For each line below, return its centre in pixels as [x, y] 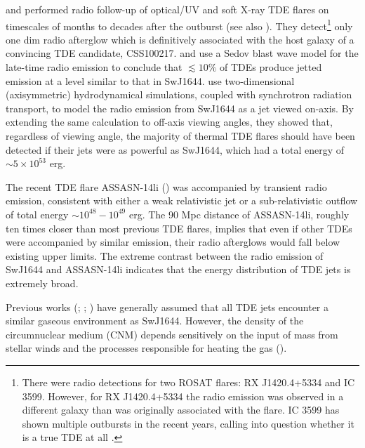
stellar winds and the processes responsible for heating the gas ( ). [146, 348]
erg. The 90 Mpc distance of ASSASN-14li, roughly [239, 214]
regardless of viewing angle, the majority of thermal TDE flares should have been [180, 136]
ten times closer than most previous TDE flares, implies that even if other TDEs [179, 228]
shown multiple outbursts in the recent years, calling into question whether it [188, 423]
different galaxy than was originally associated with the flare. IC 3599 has [181, 410]
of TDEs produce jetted [271, 67]
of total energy [37, 214]
